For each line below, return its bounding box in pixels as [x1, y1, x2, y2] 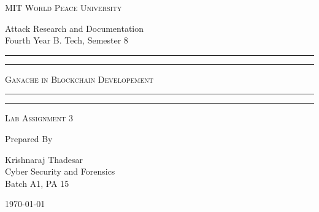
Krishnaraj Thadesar [5, 153, 83, 165]
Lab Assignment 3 [5, 112, 73, 124]
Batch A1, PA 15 [5, 176, 69, 189]
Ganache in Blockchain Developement [5, 72, 153, 85]
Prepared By [5, 132, 53, 145]
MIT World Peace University [5, 1, 122, 13]
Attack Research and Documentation [5, 21, 144, 34]
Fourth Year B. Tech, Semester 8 [5, 34, 128, 47]
